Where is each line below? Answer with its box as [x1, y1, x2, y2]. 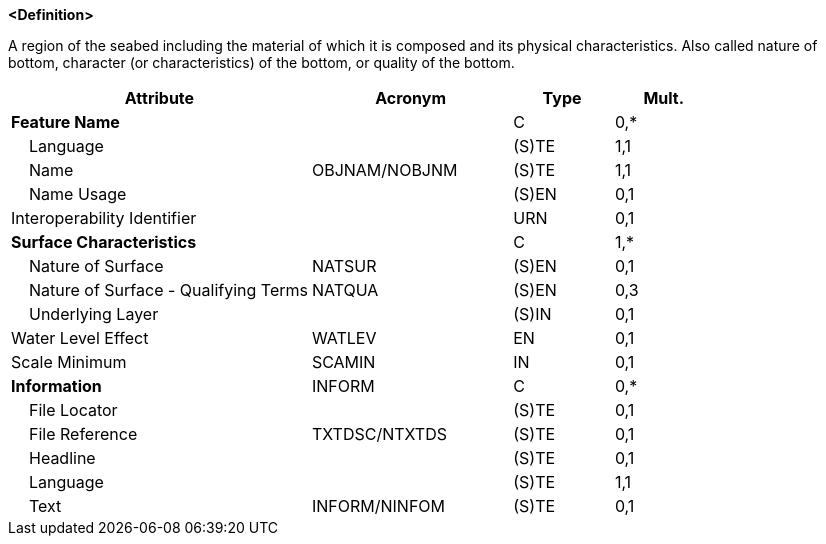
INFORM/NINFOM [311, 496, 446, 516]
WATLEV [311, 328, 377, 348]
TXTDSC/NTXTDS [311, 424, 447, 444]
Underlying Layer [29, 304, 159, 324]
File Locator [29, 400, 118, 420]
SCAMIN [311, 352, 376, 372]
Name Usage [29, 184, 127, 204]
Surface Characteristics [11, 232, 197, 252]
